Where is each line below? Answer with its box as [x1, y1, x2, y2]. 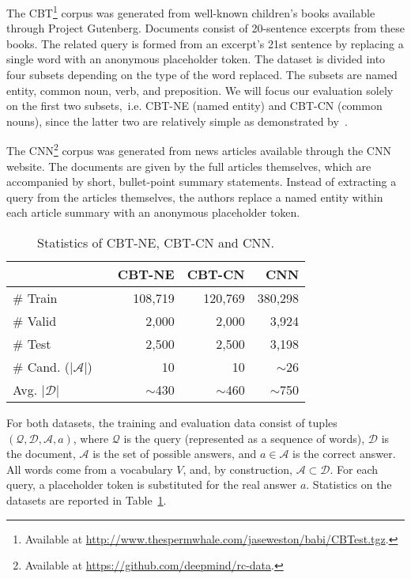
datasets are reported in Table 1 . [6, 492, 167, 508]
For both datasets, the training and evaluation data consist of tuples [6, 414, 337, 431]
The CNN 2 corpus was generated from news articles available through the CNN [6, 140, 391, 159]
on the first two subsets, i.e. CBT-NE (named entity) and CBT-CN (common [6, 97, 383, 114]
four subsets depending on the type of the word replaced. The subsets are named [6, 66, 398, 83]
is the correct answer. [292, 445, 396, 462]
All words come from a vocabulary [6, 460, 173, 477]
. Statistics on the [306, 476, 392, 493]
